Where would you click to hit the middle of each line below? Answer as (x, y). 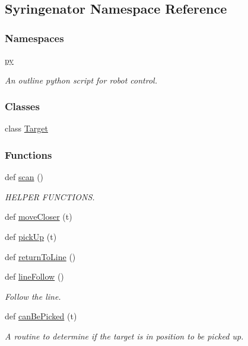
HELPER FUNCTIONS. (50, 196)
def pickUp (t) (31, 236)
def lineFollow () (34, 276)
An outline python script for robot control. (81, 80)
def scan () (24, 177)
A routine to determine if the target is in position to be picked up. (124, 336)
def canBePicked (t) (41, 316)
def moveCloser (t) (39, 217)
